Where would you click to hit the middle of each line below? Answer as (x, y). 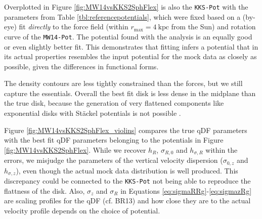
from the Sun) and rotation (213, 27)
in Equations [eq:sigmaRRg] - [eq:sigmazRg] (186, 190)
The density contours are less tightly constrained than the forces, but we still (123, 83)
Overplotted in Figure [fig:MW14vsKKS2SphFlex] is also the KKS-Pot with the (126, 7)
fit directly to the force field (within (74, 27)
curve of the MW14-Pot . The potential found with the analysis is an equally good (128, 36)
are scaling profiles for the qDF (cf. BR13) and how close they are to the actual (127, 201)
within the (222, 149)
